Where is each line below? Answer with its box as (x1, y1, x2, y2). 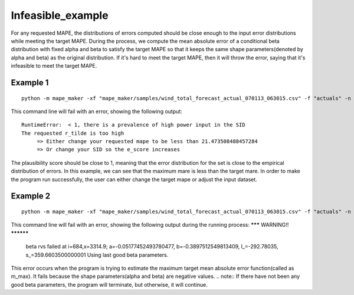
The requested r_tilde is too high (21, 130, 124, 137)
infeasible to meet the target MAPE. (11, 62, 97, 69)
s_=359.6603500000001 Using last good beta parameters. (25, 251, 169, 258)
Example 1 (11, 77, 49, 88)
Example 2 (11, 191, 50, 201)
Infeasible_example (11, 9, 109, 22)
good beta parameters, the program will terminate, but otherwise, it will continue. (11, 281, 208, 288)
